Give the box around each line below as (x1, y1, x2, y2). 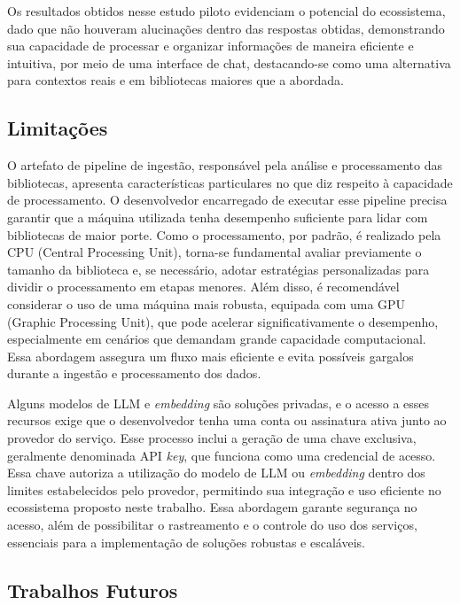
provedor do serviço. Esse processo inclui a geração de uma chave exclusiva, (7, 429, 417, 447)
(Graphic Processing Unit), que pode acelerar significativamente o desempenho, (7, 312, 439, 330)
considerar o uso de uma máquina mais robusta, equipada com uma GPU (7, 294, 406, 313)
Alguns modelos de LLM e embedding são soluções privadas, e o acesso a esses (7, 393, 430, 412)
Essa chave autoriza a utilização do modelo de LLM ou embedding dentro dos (7, 463, 425, 482)
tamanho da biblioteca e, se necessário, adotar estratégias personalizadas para (7, 260, 430, 278)
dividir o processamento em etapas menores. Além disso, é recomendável (7, 277, 400, 296)
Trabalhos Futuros (7, 576, 178, 603)
